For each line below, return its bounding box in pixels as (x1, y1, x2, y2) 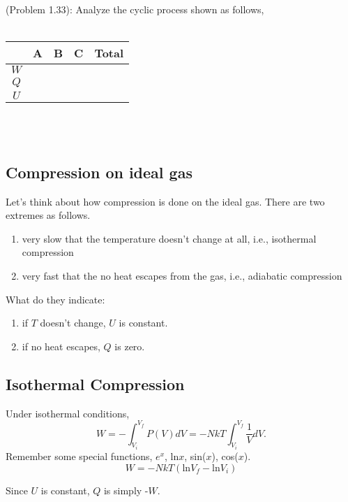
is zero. (114, 338, 145, 353)
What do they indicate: (6, 292, 105, 306)
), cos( (211, 449, 239, 464)
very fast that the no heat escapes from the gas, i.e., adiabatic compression (22, 268, 342, 282)
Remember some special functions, (6, 449, 153, 464)
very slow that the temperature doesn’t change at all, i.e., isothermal (22, 231, 317, 245)
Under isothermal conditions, (6, 406, 130, 420)
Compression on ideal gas (6, 161, 192, 182)
